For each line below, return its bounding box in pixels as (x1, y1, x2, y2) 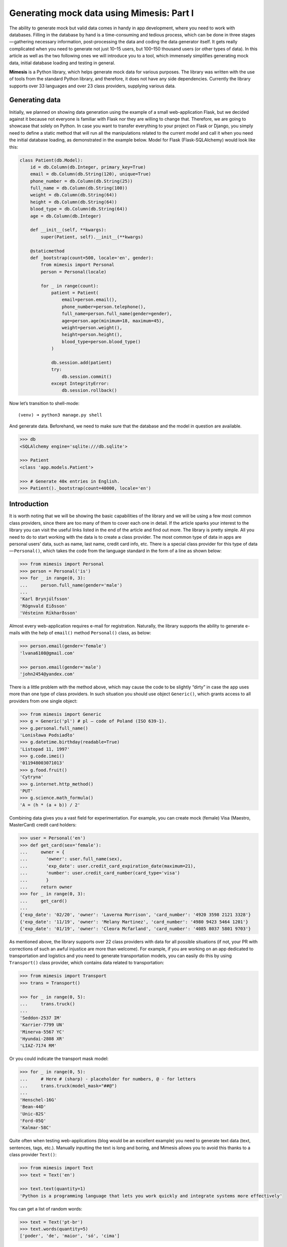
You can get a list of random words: (9, 1206, 82, 1212)
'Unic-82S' (19, 1111, 46, 1117)
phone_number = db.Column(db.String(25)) (30, 178, 133, 184)
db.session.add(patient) (51, 360, 112, 365)
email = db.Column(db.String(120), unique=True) (30, 171, 151, 177)
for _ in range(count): (40, 283, 99, 289)
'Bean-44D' (19, 1104, 46, 1110)
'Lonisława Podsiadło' (19, 732, 75, 738)
